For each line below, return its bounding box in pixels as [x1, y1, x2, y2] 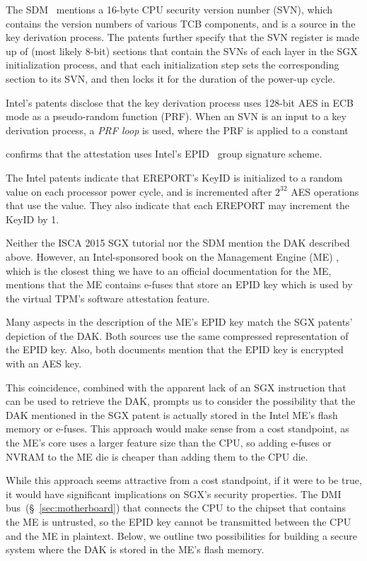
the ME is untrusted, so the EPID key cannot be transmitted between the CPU [6, 514, 351, 528]
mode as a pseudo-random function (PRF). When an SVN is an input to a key [6, 109, 346, 124]
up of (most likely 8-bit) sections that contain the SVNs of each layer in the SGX [6, 43, 358, 58]
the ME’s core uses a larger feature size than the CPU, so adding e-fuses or [6, 435, 332, 450]
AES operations [291, 184, 359, 199]
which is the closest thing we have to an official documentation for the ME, [6, 263, 332, 278]
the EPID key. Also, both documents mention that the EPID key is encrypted [6, 342, 344, 357]
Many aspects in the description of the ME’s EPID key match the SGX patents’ [6, 314, 353, 329]
